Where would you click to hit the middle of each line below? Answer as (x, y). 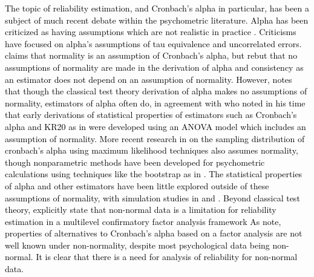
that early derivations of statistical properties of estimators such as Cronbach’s (151, 115)
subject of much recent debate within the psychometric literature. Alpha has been (157, 20)
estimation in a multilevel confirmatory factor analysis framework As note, (143, 221)
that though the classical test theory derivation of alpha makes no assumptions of (156, 91)
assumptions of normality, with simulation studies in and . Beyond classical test (152, 197)
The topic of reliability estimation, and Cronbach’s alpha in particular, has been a (157, 8)
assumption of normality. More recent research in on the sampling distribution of (155, 138)
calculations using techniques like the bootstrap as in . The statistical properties (154, 174)
